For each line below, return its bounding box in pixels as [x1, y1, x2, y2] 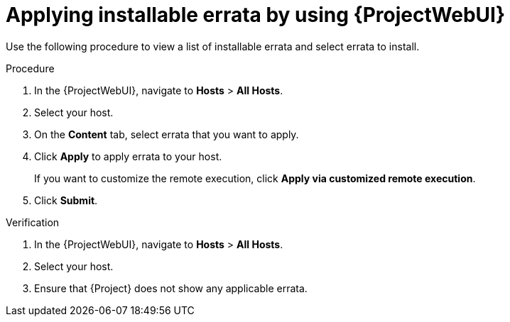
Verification [6, 216, 60, 228]
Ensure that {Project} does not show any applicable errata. [34, 282, 308, 294]
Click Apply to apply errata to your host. [34, 150, 222, 162]
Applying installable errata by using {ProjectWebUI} [6, 3, 506, 27]
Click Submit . [34, 194, 98, 206]
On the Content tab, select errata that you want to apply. [34, 128, 299, 140]
